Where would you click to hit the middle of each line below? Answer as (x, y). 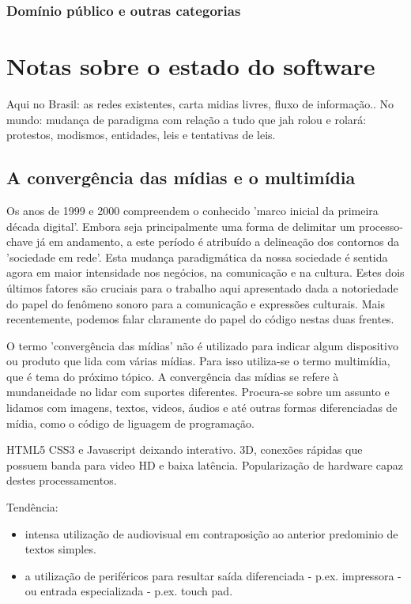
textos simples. (60, 549)
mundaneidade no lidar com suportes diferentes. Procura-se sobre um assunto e (198, 392)
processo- (381, 226)
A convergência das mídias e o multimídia (181, 177)
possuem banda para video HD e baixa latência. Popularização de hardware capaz (205, 464)
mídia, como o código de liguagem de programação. (130, 423)
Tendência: (32, 507)
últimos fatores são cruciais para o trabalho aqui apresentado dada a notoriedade (202, 287)
